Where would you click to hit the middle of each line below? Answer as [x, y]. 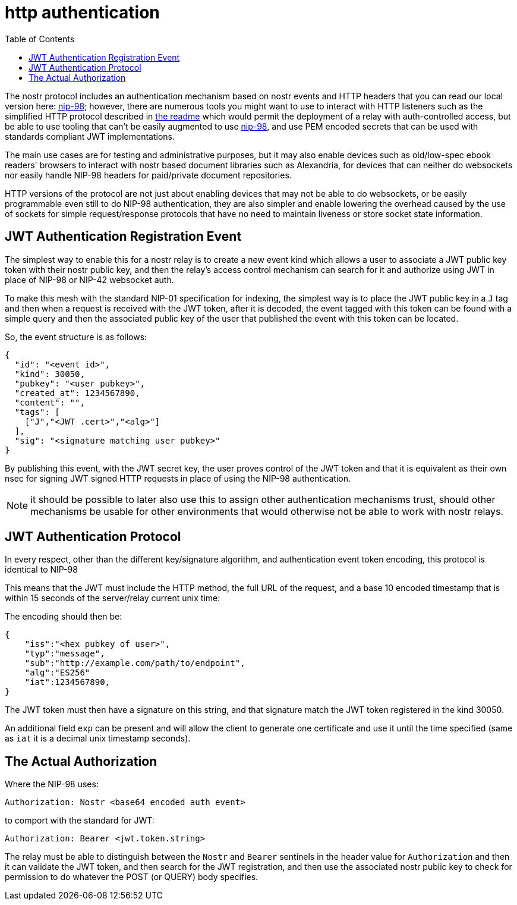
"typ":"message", [65, 654]
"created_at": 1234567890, [77, 393]
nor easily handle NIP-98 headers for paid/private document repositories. [148, 175]
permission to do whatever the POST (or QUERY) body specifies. [132, 877]
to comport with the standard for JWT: [80, 821]
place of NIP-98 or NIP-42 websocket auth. [89, 279]
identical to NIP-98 [41, 570]
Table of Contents [40, 39]
